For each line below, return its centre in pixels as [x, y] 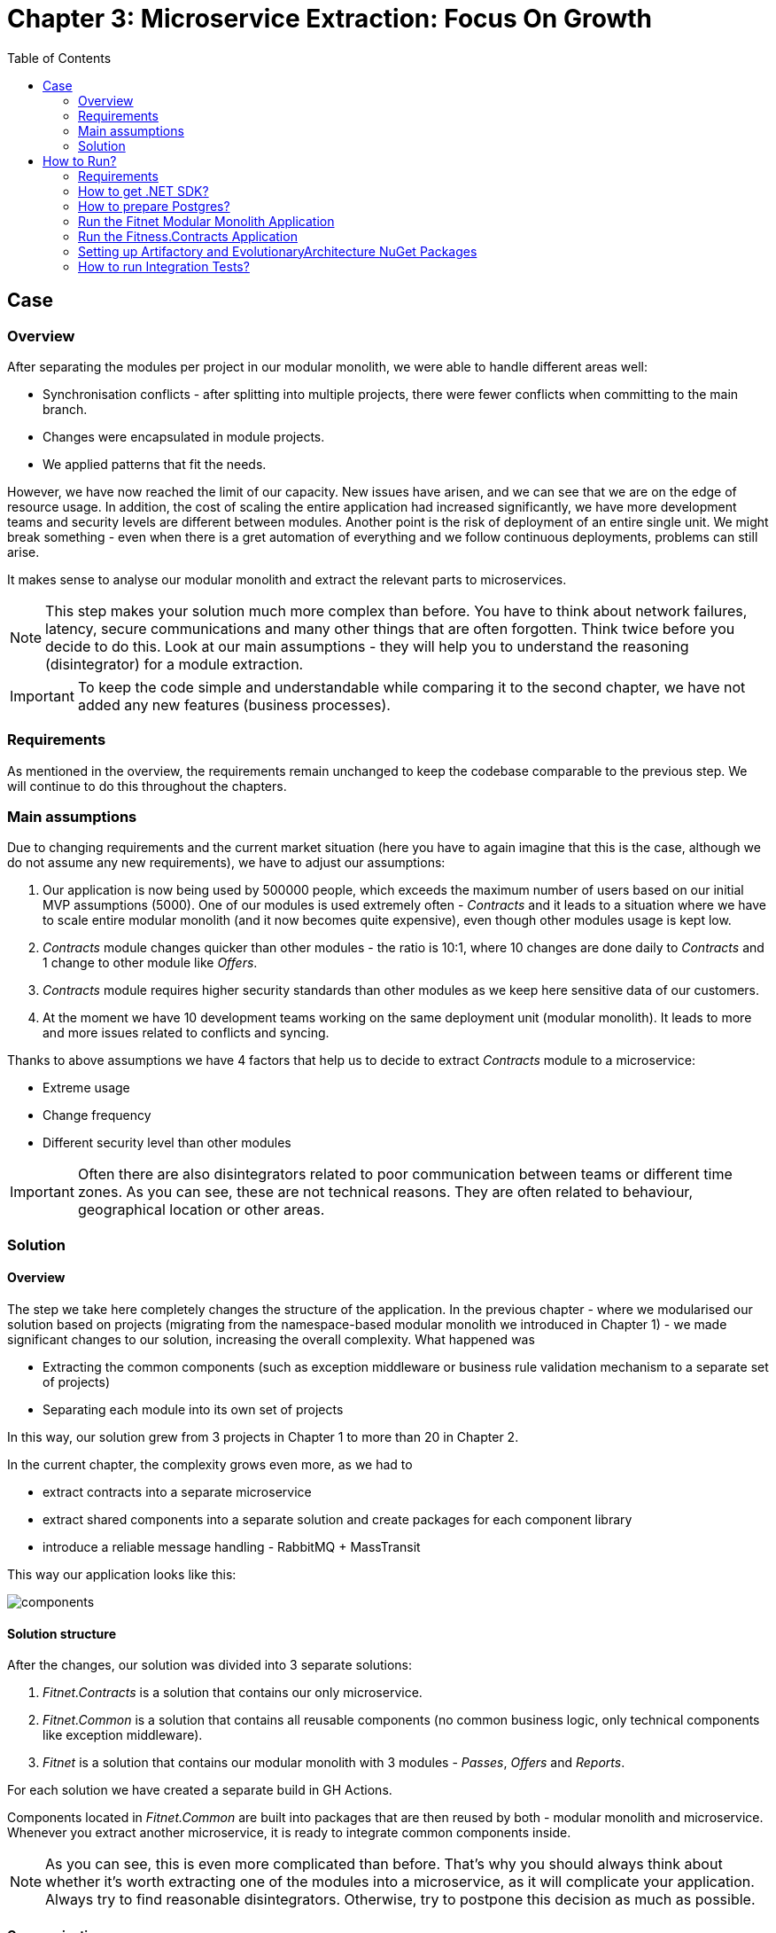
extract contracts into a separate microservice [177, 1492]
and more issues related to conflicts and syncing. [186, 1033]
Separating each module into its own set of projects [193, 1410]
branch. [65, 409]
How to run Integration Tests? [164, 266]
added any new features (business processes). [234, 704]
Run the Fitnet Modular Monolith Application [206, 221]
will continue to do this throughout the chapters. [147, 786]
